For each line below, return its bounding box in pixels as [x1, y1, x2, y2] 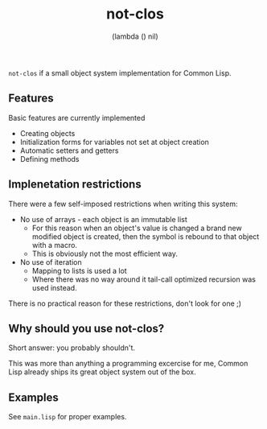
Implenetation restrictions [8, 178, 142, 192]
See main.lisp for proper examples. [8, 412, 127, 422]
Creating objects [19, 128, 76, 138]
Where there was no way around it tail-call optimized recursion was [31, 274, 256, 284]
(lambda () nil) [112, 31, 158, 41]
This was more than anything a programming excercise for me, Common [8, 359, 249, 369]
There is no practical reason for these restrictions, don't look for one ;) [8, 299, 242, 308]
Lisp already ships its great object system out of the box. [8, 367, 197, 377]
